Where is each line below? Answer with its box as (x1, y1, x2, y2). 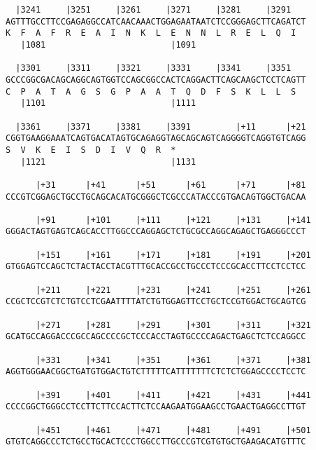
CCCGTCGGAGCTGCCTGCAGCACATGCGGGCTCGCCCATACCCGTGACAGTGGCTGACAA (6, 191, 306, 202)
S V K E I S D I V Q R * (6, 144, 176, 155)
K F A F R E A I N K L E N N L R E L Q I (6, 28, 296, 39)
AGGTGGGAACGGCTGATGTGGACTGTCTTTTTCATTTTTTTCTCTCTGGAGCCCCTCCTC (6, 367, 306, 377)
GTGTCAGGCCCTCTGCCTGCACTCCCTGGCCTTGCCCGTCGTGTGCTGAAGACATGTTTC (6, 437, 306, 447)
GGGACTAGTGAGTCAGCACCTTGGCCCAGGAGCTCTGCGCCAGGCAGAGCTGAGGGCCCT (6, 226, 306, 237)
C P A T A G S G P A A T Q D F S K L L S (6, 86, 296, 97)
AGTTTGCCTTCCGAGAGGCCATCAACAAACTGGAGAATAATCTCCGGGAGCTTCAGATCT (6, 16, 306, 27)
